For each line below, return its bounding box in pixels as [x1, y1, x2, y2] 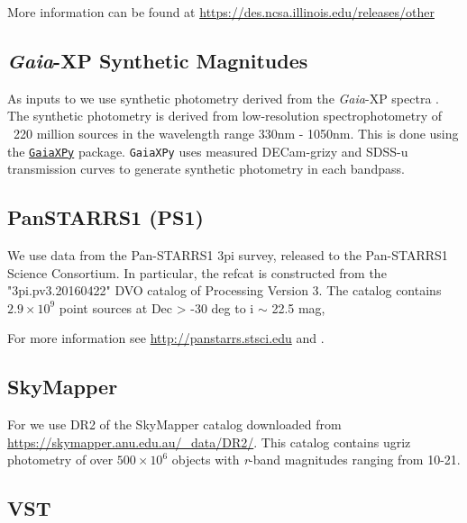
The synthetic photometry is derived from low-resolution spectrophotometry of [7, 106, 442, 125]
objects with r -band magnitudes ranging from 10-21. [171, 450, 461, 469]
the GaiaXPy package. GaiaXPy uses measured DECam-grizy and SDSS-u [7, 141, 408, 160]
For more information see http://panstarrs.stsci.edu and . [7, 329, 325, 347]
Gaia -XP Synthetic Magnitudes [7, 46, 308, 74]
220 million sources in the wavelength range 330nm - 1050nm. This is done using [13, 123, 459, 142]
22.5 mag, [271, 298, 325, 317]
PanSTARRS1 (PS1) [7, 203, 205, 231]
